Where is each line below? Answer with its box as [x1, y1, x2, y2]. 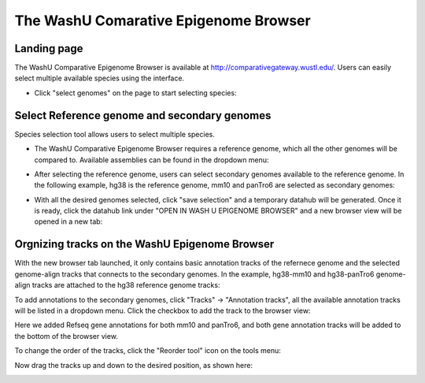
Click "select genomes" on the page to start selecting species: [34, 87, 237, 98]
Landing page [14, 42, 83, 55]
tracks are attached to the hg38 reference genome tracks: [31, 281, 220, 290]
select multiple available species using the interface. [14, 73, 185, 83]
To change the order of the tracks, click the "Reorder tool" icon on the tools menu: [14, 346, 281, 355]
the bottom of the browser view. [14, 331, 118, 340]
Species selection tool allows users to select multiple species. [14, 129, 216, 139]
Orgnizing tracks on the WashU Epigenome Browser [14, 237, 275, 251]
